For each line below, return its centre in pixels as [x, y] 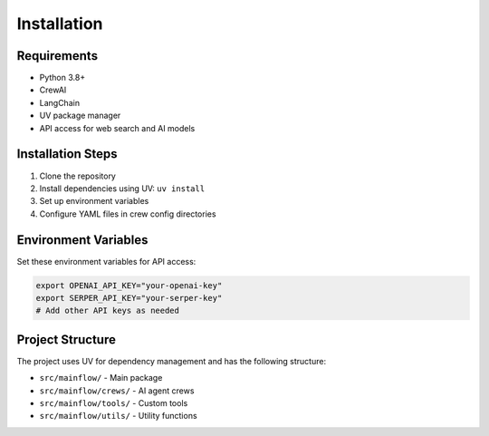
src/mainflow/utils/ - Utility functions [119, 416]
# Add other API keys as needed [108, 311]
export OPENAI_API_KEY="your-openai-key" [129, 285]
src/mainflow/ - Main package [101, 378]
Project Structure [67, 339]
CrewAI [53, 90]
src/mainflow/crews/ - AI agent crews [117, 391]
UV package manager [80, 116]
